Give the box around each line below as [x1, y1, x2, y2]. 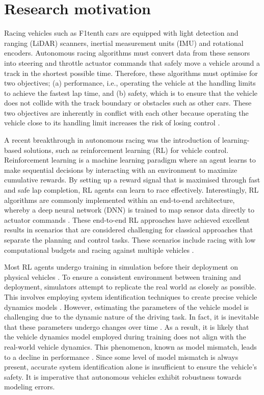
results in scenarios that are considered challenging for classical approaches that [4, 224, 253, 235]
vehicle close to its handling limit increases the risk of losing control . [4, 117, 220, 128]
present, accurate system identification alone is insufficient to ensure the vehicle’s [4, 361, 257, 372]
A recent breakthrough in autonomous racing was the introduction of [4, 135, 220, 145]
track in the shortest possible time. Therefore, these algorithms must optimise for [4, 67, 258, 78]
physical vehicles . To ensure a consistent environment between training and [4, 271, 241, 282]
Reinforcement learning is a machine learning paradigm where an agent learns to [4, 154, 256, 165]
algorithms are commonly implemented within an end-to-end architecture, [4, 194, 235, 205]
